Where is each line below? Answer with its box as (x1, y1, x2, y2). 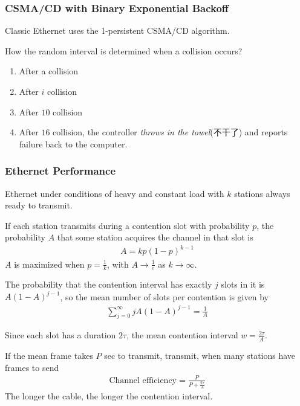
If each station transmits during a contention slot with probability (5, 219, 250, 231)
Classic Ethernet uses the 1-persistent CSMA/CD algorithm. (5, 24, 230, 37)
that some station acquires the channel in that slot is (57, 231, 253, 243)
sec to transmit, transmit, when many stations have (104, 349, 296, 362)
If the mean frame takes (5, 349, 93, 362)
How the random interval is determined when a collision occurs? (5, 44, 243, 57)
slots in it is (221, 278, 265, 291)
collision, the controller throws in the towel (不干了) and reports (53, 126, 288, 138)
